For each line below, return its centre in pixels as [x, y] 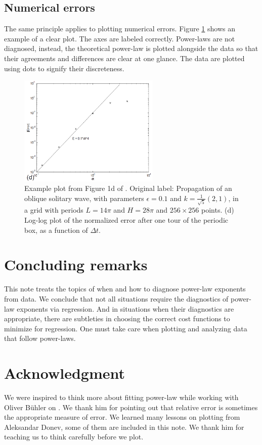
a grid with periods [54, 210]
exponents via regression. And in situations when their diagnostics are [125, 308]
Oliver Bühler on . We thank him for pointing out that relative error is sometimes [131, 407]
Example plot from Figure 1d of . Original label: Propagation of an [128, 188]
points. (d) [218, 210]
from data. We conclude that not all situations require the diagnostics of [116, 298]
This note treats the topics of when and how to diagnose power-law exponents [125, 289]
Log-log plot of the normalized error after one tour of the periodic [126, 220]
